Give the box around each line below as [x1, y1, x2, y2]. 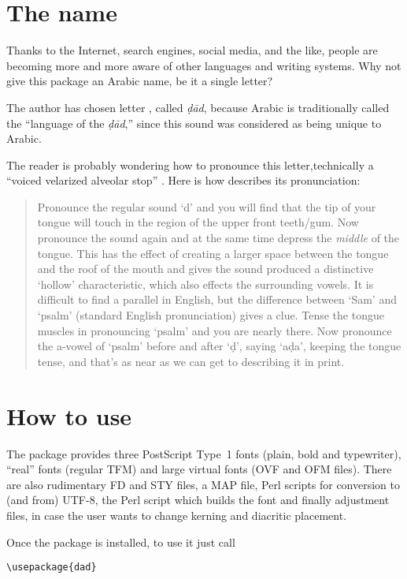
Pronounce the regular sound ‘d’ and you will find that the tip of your [37, 198, 376, 215]
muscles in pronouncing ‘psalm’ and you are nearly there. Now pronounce [37, 322, 392, 338]
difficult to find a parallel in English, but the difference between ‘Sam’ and [37, 291, 397, 308]
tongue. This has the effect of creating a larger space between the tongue [37, 245, 389, 261]
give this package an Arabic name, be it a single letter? [6, 73, 273, 89]
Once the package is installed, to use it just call [6, 533, 235, 550]
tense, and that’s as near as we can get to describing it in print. [37, 353, 345, 369]
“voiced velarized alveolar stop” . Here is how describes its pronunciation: [6, 172, 361, 189]
